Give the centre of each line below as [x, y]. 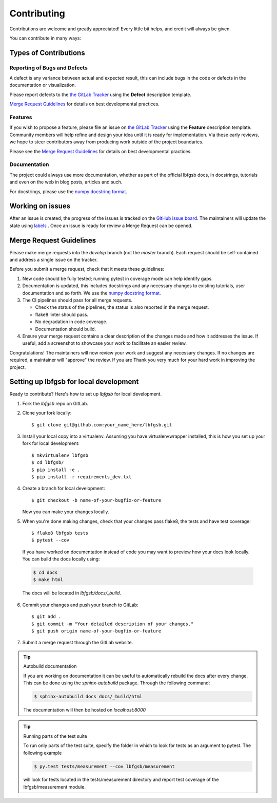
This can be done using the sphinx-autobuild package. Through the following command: [117, 683]
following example [43, 753]
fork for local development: [51, 443]
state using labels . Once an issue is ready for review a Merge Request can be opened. [101, 226]
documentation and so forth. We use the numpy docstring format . [92, 293]
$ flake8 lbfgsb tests [60, 533]
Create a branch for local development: [64, 489]
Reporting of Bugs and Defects [49, 68]
